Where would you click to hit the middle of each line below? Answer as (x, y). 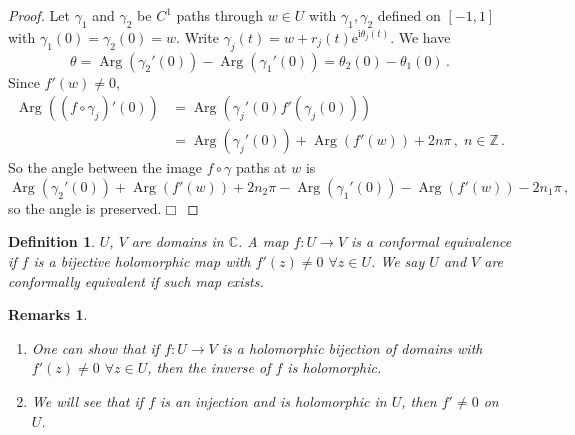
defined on (409, 15)
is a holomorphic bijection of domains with (352, 347)
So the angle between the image (105, 167)
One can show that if (95, 347)
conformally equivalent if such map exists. (136, 280)
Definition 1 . (52, 241)
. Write (197, 36)
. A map (263, 241)
